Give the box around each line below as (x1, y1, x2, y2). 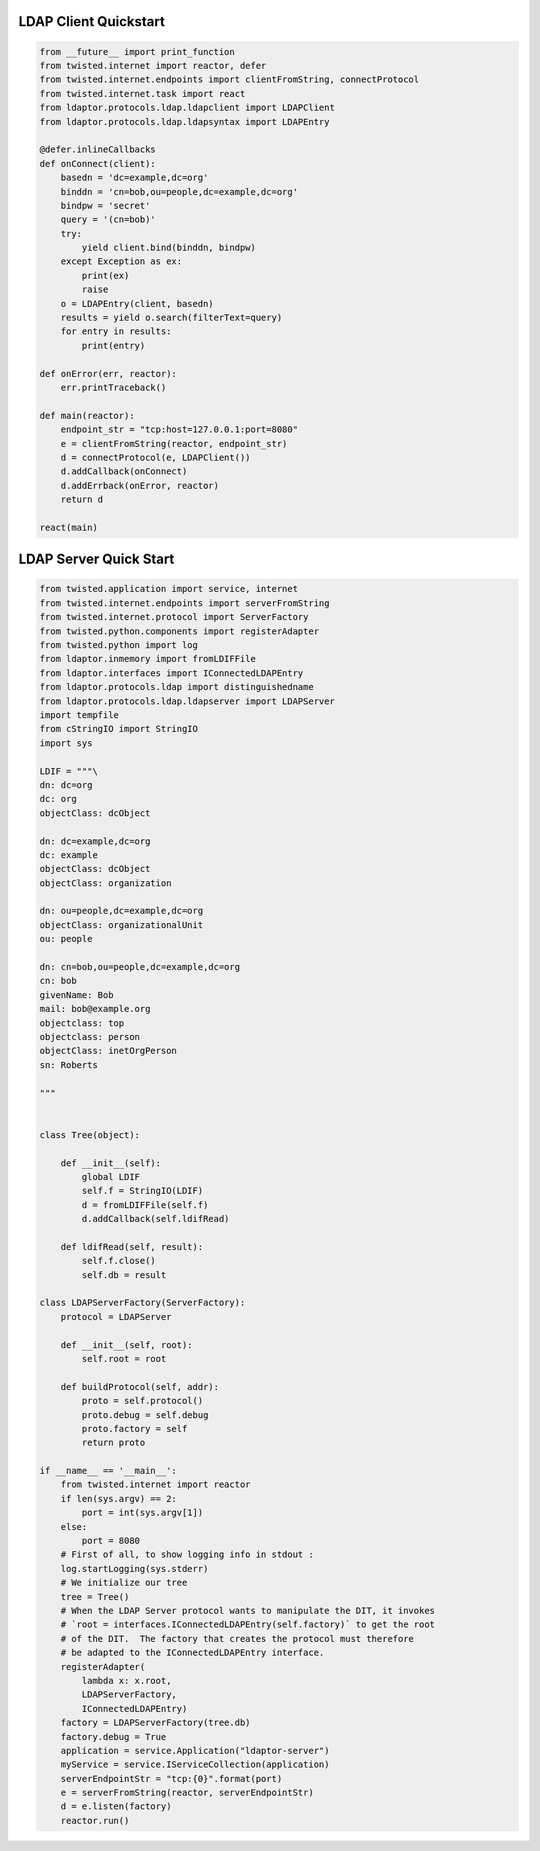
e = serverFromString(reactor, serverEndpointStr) (60, 1787, 314, 1799)
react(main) (39, 521, 99, 533)
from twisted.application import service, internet (39, 583, 299, 595)
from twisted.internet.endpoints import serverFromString (39, 597, 330, 609)
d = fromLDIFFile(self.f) (81, 1199, 209, 1210)
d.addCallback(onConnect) (60, 466, 188, 477)
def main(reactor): (39, 410, 135, 421)
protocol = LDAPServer (60, 1311, 172, 1322)
